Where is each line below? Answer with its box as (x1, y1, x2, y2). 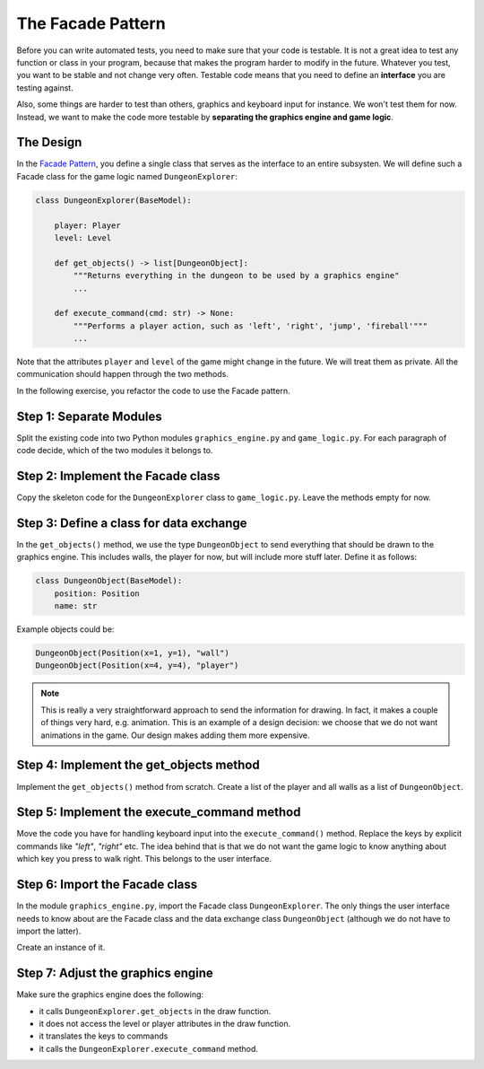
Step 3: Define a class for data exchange (16, 515, 247, 530)
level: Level (54, 232, 112, 242)
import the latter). (16, 925, 82, 936)
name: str (54, 601, 98, 611)
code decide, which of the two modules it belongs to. (16, 445, 213, 456)
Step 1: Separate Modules (16, 408, 163, 424)
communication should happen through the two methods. (16, 369, 229, 380)
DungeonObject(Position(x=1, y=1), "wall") (35, 648, 230, 659)
